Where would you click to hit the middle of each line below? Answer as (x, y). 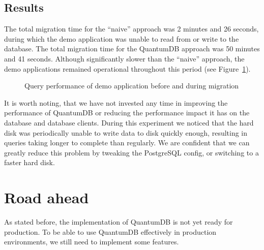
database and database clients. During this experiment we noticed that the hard (129, 122)
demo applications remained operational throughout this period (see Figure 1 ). (127, 68)
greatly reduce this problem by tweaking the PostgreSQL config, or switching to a (131, 152)
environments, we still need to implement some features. (92, 242)
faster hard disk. (30, 162)
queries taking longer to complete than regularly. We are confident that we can (127, 143)
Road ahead (47, 197)
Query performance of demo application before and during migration (132, 86)
